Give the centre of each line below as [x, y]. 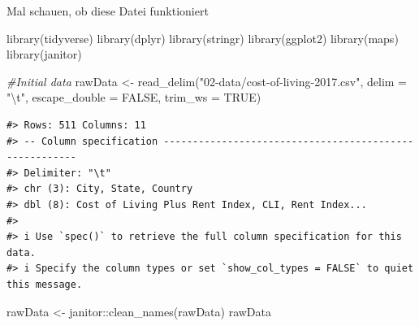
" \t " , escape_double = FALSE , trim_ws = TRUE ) [134, 97]
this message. [45, 284]
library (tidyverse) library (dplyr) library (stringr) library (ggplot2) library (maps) [203, 38]
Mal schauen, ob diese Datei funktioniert [108, 11]
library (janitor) [44, 54]
